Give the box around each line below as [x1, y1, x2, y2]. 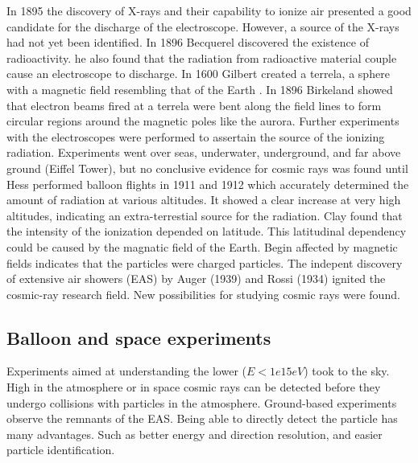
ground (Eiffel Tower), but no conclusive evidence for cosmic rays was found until [6, 159, 408, 176]
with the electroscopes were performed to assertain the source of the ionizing [6, 128, 385, 145]
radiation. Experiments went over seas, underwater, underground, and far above [6, 144, 401, 161]
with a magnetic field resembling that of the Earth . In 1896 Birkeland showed [6, 80, 393, 97]
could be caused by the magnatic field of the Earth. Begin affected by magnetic [6, 238, 398, 255]
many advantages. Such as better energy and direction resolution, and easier [6, 425, 383, 442]
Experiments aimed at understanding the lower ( [6, 363, 246, 379]
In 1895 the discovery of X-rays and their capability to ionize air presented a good [6, 2, 412, 18]
